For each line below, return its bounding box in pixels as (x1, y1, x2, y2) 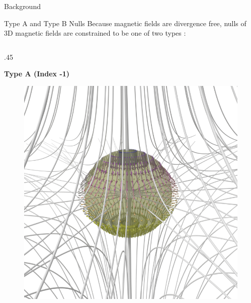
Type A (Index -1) (4, 68, 70, 79)
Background (4, 1, 41, 11)
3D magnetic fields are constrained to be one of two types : (4, 28, 186, 38)
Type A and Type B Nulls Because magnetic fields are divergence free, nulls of (4, 18, 246, 28)
